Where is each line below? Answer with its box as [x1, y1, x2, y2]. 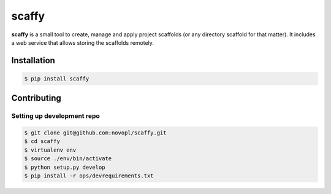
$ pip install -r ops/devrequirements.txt [24, 173, 154, 179]
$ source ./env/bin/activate [24, 155, 112, 162]
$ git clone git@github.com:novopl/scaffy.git [24, 130, 167, 136]
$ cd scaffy [24, 138, 61, 145]
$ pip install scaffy [24, 75, 89, 82]
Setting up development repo [11, 112, 101, 120]
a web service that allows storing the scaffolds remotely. [11, 39, 154, 46]
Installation [11, 55, 55, 66]
